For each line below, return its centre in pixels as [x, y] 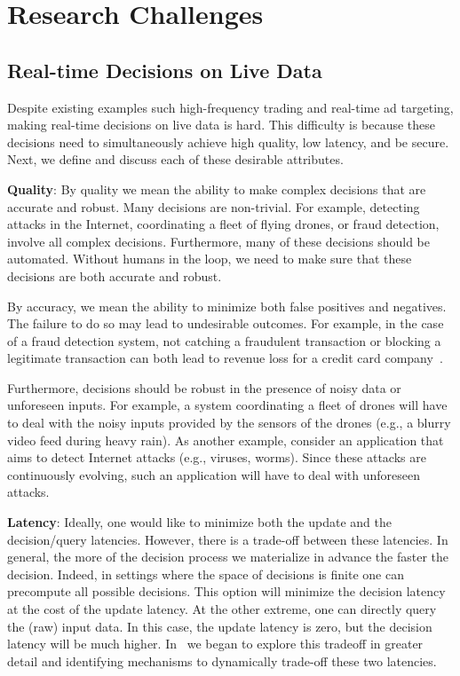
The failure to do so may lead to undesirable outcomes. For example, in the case [226, 323]
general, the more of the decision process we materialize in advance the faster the [228, 557]
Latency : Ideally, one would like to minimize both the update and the [199, 522]
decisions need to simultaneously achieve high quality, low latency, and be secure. [228, 141]
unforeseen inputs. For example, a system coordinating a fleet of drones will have [227, 405]
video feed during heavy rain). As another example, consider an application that [226, 440]
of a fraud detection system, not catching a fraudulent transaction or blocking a [224, 340]
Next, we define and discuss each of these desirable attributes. [175, 159]
